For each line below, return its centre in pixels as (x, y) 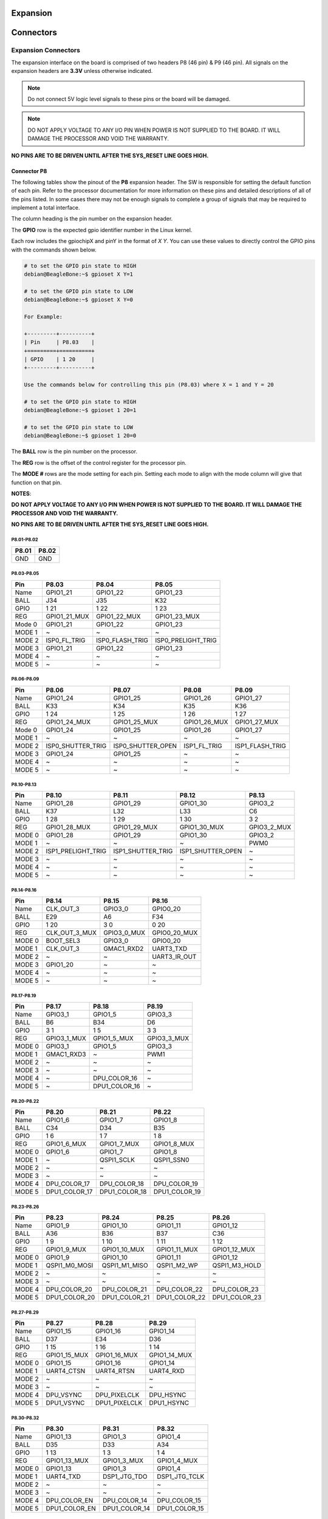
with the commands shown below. (54, 250)
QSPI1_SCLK (117, 1160)
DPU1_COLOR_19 (177, 1192)
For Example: (43, 317)
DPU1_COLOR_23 (237, 1297)
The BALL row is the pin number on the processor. (74, 451)
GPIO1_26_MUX (206, 722)
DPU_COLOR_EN (70, 1501)
